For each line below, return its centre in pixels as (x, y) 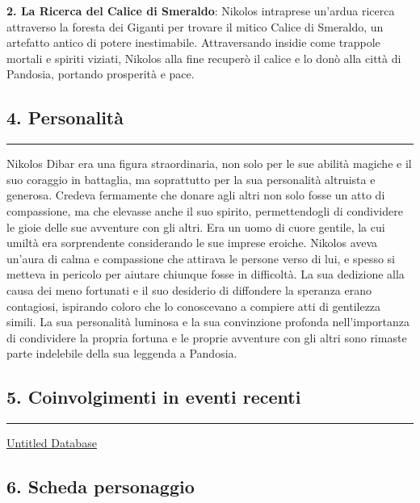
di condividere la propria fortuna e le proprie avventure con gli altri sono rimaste (207, 337)
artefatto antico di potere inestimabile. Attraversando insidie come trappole (193, 42)
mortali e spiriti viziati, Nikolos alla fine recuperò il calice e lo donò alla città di (204, 58)
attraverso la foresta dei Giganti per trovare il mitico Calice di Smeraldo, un (195, 26)
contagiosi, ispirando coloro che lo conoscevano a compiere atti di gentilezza (194, 306)
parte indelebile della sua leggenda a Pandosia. (122, 353)
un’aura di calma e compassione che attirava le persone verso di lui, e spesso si (201, 258)
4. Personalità (65, 117)
